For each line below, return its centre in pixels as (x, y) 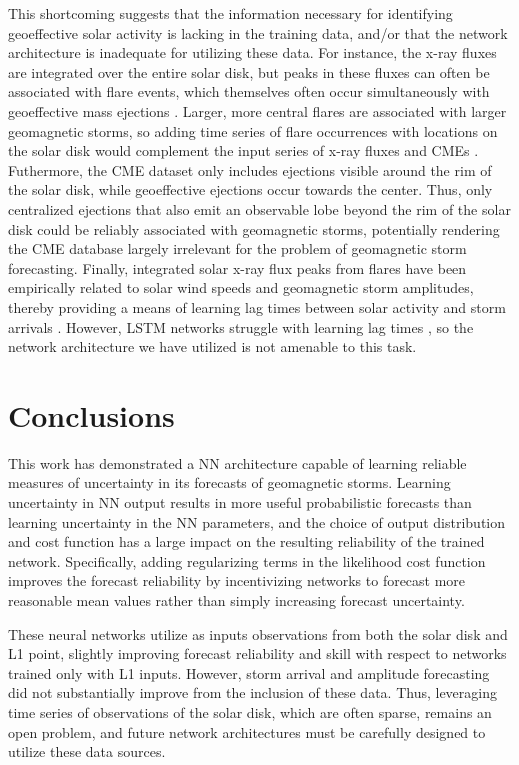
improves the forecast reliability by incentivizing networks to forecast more (237, 580)
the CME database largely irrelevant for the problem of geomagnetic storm (237, 248)
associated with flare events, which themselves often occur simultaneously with (249, 91)
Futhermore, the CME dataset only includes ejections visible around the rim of (250, 169)
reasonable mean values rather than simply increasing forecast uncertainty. (236, 599)
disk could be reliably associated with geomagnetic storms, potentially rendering (254, 228)
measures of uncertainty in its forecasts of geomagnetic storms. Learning (229, 482)
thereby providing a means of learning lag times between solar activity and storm (257, 306)
